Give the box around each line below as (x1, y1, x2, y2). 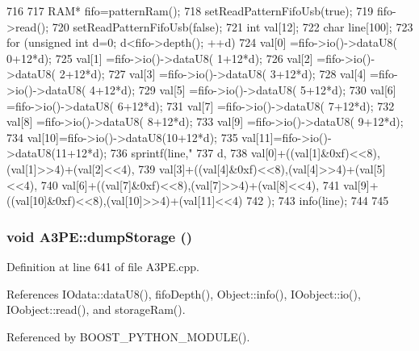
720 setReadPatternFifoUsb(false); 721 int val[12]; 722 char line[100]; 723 (52, 18, 413, 35)
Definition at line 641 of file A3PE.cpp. (6, 257, 200, 274)
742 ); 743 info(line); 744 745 (246, 192, 389, 209)
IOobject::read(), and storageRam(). (6, 301, 186, 318)
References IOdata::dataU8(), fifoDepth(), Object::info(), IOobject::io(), (6, 285, 361, 302)
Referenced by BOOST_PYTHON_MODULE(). (6, 328, 250, 345)
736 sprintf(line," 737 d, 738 (110, 144, 248, 161)
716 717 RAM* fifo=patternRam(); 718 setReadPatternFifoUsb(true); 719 (6, 2, 374, 19)
